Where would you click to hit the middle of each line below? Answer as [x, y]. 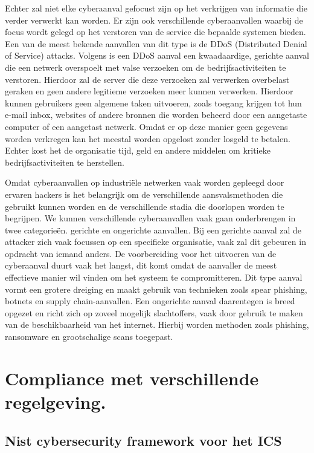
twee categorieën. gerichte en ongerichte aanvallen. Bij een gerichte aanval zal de [153, 230]
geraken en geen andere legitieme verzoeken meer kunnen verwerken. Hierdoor [149, 91]
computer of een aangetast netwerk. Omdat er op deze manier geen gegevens [146, 126]
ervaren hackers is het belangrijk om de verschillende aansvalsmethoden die [144, 194]
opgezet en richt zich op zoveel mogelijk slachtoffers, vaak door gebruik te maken [154, 312]
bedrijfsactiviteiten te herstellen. [65, 162]
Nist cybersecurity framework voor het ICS [143, 440]
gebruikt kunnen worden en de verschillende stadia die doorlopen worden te [145, 206]
